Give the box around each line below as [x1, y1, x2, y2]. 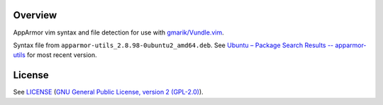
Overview [13, 9, 57, 21]
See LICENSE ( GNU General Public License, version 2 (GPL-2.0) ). [13, 88, 204, 97]
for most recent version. [26, 51, 97, 59]
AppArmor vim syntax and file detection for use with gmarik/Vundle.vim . [13, 28, 225, 37]
